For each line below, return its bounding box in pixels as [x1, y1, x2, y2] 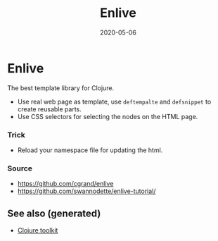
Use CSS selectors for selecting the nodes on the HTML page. [17, 112, 198, 121]
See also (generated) [7, 207, 101, 219]
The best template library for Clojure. [7, 83, 115, 92]
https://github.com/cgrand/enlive [17, 180, 114, 188]
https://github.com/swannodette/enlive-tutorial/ [17, 187, 156, 195]
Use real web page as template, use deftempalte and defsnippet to [17, 97, 212, 106]
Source [7, 163, 33, 173]
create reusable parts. [17, 104, 82, 113]
